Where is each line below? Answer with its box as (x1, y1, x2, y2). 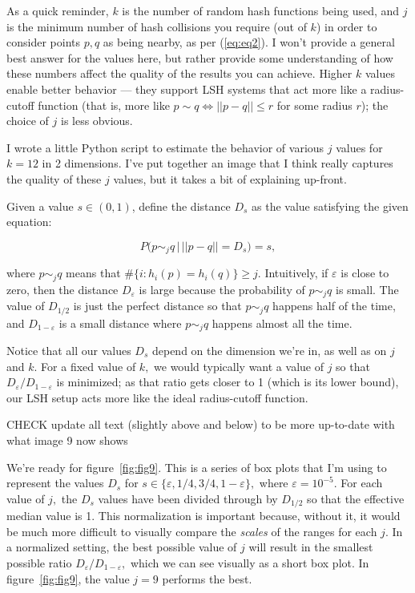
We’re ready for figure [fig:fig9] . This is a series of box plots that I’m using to (6, 458, 387, 475)
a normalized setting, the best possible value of (6, 539, 237, 555)
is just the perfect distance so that (73, 297, 242, 314)
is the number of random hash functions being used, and (122, 2, 400, 18)
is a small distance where (58, 314, 182, 331)
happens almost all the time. (212, 314, 353, 331)
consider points (6, 34, 80, 50)
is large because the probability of (139, 280, 305, 297)
